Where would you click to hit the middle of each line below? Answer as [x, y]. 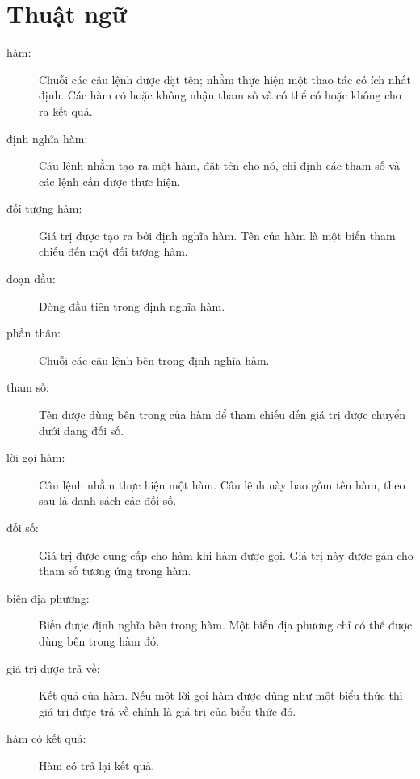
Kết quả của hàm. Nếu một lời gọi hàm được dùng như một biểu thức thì [221, 695]
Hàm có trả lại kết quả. [97, 765]
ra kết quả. [66, 110]
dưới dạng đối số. [82, 430]
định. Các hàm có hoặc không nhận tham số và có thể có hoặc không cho [220, 95]
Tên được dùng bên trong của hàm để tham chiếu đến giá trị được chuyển [223, 415]
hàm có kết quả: [46, 738]
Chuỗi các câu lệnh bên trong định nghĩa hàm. [154, 360]
